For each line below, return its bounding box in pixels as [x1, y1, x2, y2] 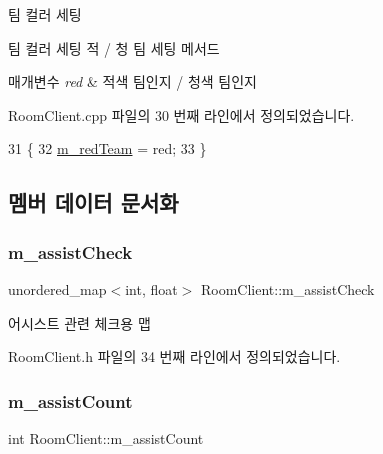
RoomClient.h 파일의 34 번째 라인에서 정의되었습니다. [8, 346, 341, 367]
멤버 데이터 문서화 [8, 187, 179, 218]
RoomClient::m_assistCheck [200, 278, 375, 299]
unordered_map [8, 278, 107, 299]
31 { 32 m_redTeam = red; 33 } [8, 138, 207, 159]
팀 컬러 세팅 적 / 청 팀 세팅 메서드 [8, 37, 220, 58]
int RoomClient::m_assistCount [8, 427, 204, 448]
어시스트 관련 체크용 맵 [8, 312, 151, 333]
